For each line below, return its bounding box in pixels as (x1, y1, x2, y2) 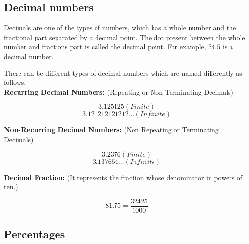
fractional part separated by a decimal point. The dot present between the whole (4, 32, 245, 42)
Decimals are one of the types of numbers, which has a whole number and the (4, 22, 236, 33)
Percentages (4, 226, 65, 242)
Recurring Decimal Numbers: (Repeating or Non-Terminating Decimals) (4, 86, 234, 97)
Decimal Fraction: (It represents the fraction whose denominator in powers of (4, 172, 243, 182)
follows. (4, 77, 26, 87)
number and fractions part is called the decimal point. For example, (4, 41, 206, 52)
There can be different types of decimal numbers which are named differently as (4, 67, 242, 78)
